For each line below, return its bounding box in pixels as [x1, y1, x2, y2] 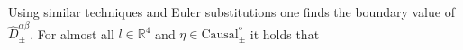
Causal [201, 29, 239, 42]
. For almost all [30, 24, 114, 43]
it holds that [250, 24, 320, 43]
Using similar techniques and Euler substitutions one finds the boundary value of [8, 3, 455, 21]
